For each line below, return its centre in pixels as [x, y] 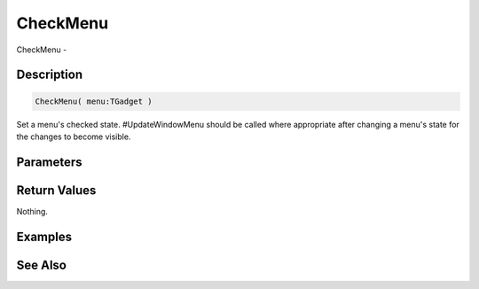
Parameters [49, 162]
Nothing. [32, 211]
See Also [41, 265]
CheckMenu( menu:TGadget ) [94, 101]
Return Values [56, 190]
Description [50, 75]
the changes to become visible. [74, 137]
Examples [44, 236]
